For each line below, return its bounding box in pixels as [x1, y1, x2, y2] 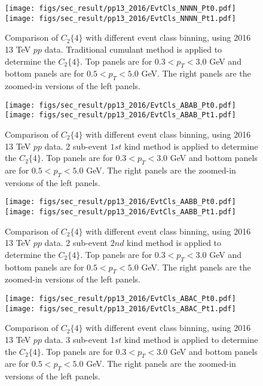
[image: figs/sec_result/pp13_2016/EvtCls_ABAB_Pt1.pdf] [5, 111, 236, 120]
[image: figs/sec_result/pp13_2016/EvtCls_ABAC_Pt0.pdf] [5, 294, 236, 303]
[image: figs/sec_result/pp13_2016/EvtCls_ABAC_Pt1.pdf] [5, 304, 236, 313]
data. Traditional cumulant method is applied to [44, 42, 222, 55]
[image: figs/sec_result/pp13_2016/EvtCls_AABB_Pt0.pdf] [5, 197, 236, 206]
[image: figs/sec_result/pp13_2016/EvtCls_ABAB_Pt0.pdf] [5, 101, 236, 110]
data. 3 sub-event [44, 333, 108, 345]
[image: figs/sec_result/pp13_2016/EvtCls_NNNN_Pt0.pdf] [5, 4, 236, 13]
